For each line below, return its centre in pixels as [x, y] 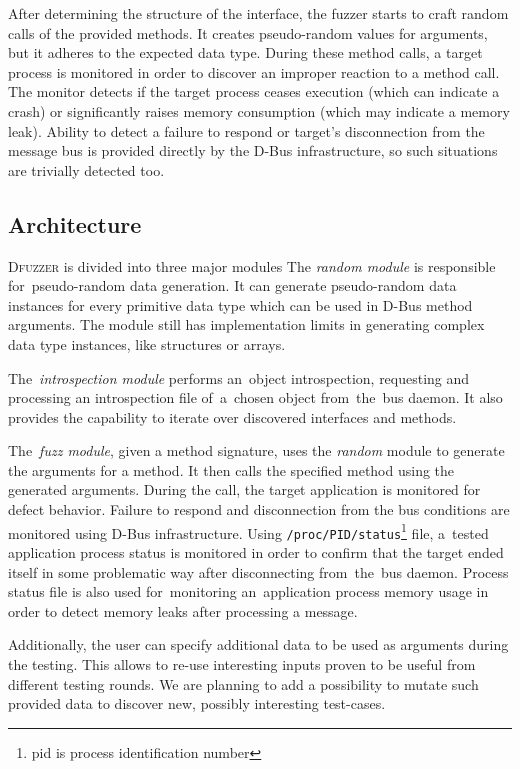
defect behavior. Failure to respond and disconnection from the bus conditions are [259, 509]
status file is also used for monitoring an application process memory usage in [248, 591]
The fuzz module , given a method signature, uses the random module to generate [256, 450]
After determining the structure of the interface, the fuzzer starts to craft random [258, 13]
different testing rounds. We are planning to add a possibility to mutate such [243, 683]
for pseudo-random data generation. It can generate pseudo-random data [232, 285]
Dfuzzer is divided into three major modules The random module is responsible [252, 265]
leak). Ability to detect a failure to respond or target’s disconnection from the [246, 130]
